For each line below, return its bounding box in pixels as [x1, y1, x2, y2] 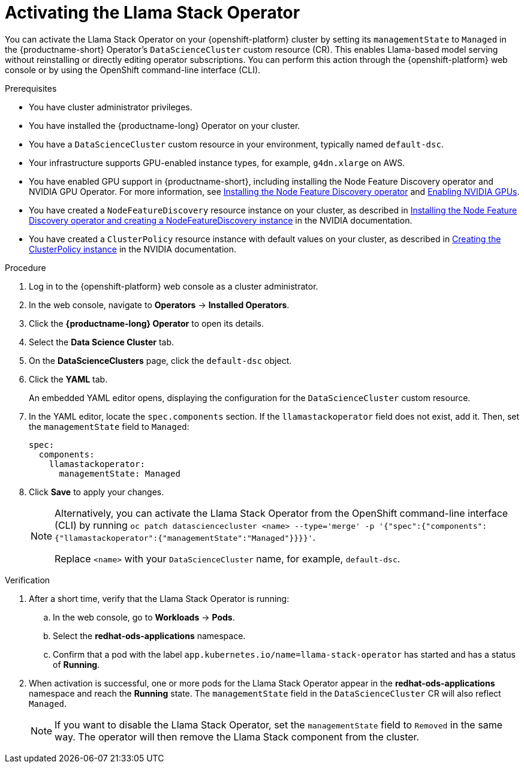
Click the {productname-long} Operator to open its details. [29, 318, 264, 329]
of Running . [53, 659, 100, 670]
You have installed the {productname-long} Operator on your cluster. [29, 120, 300, 131]
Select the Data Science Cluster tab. [29, 336, 174, 347]
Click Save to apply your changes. [29, 486, 164, 497]
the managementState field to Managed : [29, 421, 189, 432]
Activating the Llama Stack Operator [5, 2, 300, 23]
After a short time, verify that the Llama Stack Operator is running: [29, 593, 290, 604]
